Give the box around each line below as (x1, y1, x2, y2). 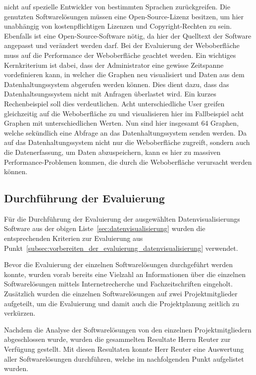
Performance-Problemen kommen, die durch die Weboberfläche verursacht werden (4, 156, 252, 167)
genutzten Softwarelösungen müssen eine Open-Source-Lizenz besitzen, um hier (4, 11, 244, 21)
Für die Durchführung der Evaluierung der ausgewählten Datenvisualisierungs (4, 213, 240, 224)
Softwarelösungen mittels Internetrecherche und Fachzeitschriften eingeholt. (4, 279, 233, 289)
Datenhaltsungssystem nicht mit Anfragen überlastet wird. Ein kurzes (4, 89, 216, 99)
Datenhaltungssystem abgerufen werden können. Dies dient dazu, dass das (4, 79, 229, 89)
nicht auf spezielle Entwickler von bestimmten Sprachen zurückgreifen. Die (4, 1, 230, 11)
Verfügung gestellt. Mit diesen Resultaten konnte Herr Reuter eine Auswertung (4, 344, 244, 354)
